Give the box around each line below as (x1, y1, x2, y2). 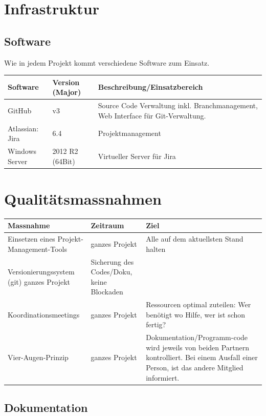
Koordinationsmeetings (8, 309, 80, 320)
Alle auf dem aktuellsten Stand (146, 233, 243, 244)
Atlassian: (8, 123, 39, 133)
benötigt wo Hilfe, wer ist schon (146, 309, 246, 320)
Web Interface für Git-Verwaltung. (98, 110, 206, 121)
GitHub (8, 105, 32, 115)
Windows (8, 145, 37, 156)
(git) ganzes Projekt (8, 276, 71, 287)
